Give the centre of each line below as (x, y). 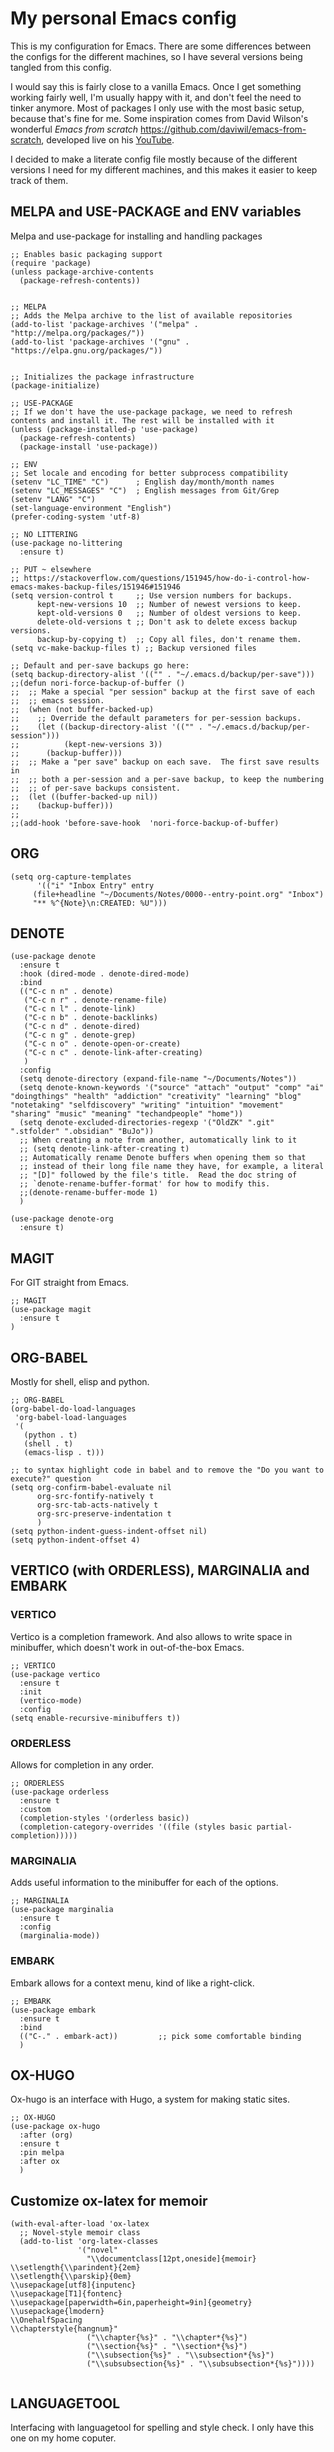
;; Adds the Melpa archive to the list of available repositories (151, 315)
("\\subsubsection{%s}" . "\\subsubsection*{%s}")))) (200, 2364)
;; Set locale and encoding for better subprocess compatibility (149, 473)
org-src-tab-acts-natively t (97, 1505)
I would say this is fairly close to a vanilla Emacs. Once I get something (156, 86)
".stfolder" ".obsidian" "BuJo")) (82, 1132)
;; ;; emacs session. (57, 700)
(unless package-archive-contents (82, 272)
